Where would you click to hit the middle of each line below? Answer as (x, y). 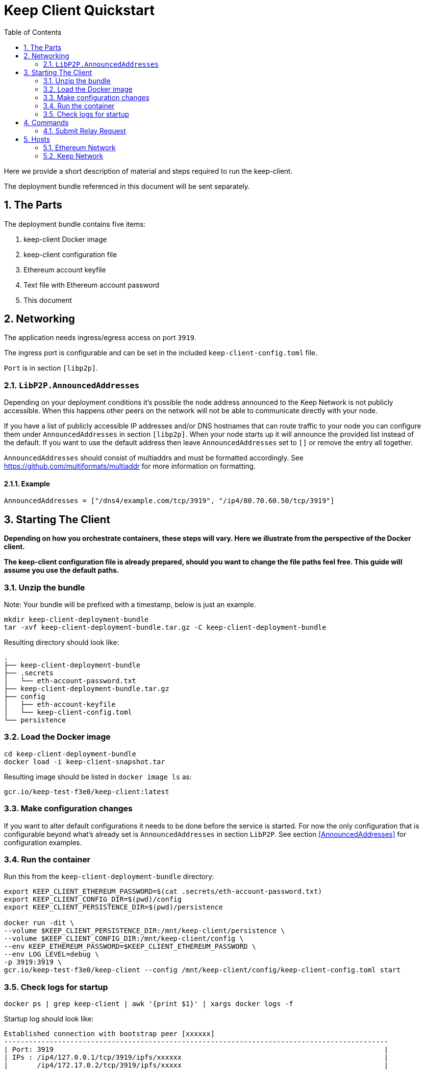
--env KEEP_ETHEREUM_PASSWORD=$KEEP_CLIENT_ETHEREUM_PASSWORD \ (130, 947)
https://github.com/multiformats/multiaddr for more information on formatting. (130, 466)
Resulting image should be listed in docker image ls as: (98, 776)
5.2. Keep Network (73, 156)
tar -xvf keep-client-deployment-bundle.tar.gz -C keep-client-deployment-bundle (165, 627)
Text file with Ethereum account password (91, 285)
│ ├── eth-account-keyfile (60, 704)
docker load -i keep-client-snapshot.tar (85, 762)
